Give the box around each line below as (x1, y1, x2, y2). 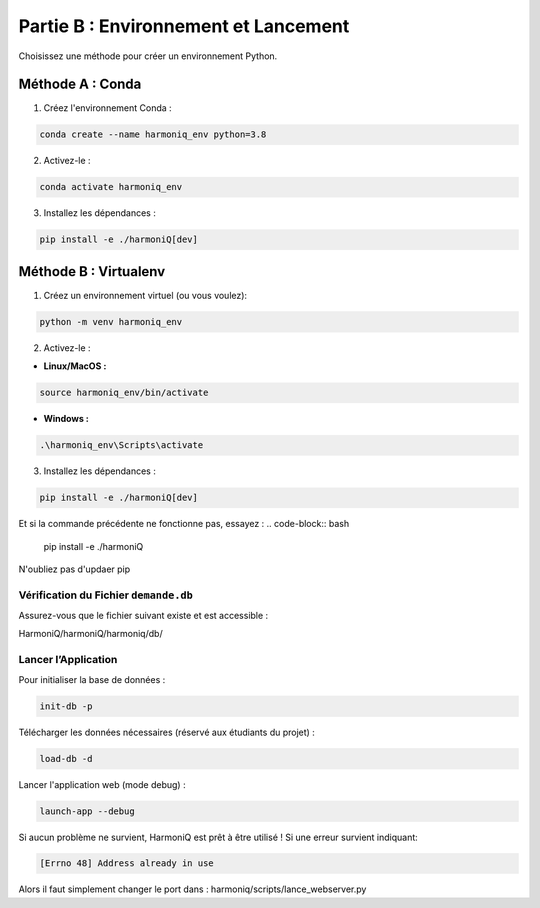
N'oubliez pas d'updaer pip (18, 563, 131, 575)
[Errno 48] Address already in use (39, 858, 214, 869)
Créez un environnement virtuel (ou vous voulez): (43, 289, 248, 301)
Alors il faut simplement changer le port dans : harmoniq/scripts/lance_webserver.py (18, 883, 367, 895)
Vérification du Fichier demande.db (18, 588, 194, 602)
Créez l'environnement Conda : (43, 102, 172, 114)
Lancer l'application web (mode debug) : (18, 778, 186, 790)
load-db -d (39, 753, 93, 764)
